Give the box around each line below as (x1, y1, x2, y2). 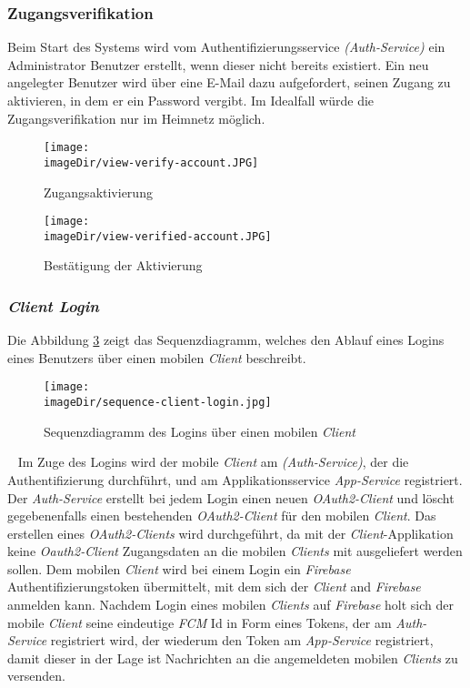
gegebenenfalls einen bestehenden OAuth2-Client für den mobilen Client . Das (7, 506, 436, 525)
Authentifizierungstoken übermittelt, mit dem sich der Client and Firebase (7, 577, 421, 596)
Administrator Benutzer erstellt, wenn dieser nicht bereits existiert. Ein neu (7, 55, 429, 74)
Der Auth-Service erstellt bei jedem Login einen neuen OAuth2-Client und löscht (7, 488, 455, 507)
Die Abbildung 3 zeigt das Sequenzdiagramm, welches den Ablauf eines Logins (7, 330, 445, 349)
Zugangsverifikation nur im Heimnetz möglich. (7, 108, 265, 127)
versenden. (7, 666, 65, 685)
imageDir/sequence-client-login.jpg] (44, 396, 272, 410)
